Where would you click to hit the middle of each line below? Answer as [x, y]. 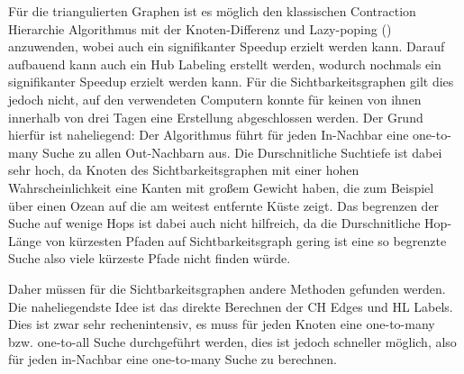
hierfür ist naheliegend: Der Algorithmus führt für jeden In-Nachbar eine [209, 135]
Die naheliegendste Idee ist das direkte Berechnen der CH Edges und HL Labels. [231, 306]
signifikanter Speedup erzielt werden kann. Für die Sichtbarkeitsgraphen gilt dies [231, 82]
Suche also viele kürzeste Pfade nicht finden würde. [150, 258]
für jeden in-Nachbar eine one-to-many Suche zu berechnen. [173, 359]
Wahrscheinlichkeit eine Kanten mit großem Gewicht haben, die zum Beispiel [221, 187]
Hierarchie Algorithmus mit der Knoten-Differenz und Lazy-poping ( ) [200, 28]
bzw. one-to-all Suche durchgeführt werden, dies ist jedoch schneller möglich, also [232, 341]
